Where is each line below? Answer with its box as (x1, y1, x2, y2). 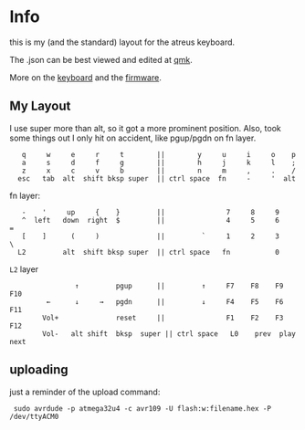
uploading (9, 362, 68, 378)
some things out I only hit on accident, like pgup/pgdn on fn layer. (9, 132, 257, 143)
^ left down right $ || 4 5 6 (21, 215, 280, 225)
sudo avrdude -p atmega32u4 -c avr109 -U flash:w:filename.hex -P (13, 404, 272, 413)
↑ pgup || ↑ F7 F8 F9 (74, 281, 284, 290)
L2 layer (9, 263, 39, 275)
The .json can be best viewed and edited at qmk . (9, 54, 194, 65)
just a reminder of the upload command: (9, 386, 161, 397)
